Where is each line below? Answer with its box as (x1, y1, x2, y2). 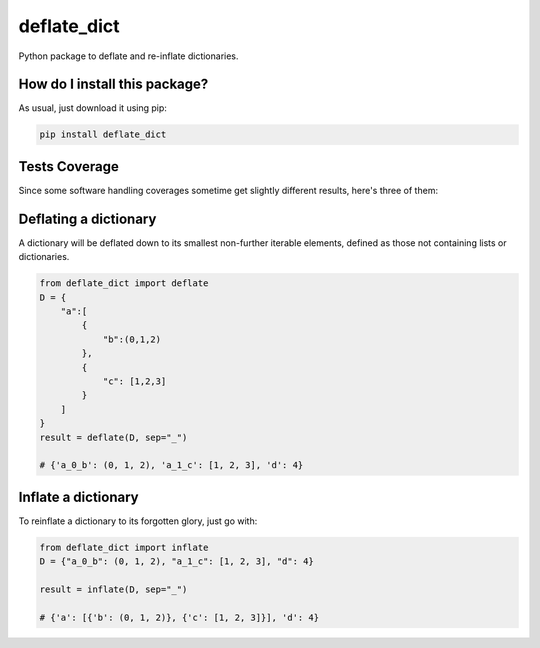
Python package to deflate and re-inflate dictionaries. (18, 50, 239, 62)
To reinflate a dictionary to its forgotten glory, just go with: (18, 515, 258, 527)
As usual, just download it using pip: (18, 102, 167, 114)
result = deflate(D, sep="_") (39, 431, 188, 443)
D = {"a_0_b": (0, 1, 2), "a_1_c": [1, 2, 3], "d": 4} (39, 556, 314, 567)
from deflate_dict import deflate (39, 278, 209, 289)
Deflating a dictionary (18, 210, 157, 227)
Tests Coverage (18, 158, 119, 175)
